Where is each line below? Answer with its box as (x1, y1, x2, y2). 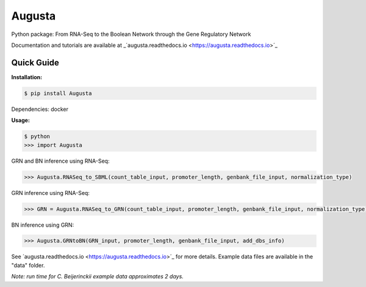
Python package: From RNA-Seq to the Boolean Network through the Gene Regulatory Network (11, 30, 251, 38)
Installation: (11, 73, 43, 80)
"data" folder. (11, 261, 45, 269)
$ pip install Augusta (24, 90, 92, 97)
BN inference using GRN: (11, 221, 74, 229)
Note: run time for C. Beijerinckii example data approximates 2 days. (11, 273, 184, 280)
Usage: (11, 116, 30, 124)
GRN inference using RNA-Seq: (11, 189, 90, 196)
